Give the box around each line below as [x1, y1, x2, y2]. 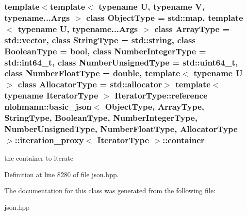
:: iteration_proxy [15, 133, 84, 146]
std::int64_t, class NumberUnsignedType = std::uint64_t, [4, 56, 238, 68]
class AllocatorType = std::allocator [17, 78, 162, 90]
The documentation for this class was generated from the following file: [4, 185, 215, 196]
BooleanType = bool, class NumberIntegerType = [4, 45, 206, 57]
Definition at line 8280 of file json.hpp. [4, 169, 119, 179]
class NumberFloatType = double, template [4, 67, 181, 79]
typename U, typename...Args [17, 22, 138, 34]
